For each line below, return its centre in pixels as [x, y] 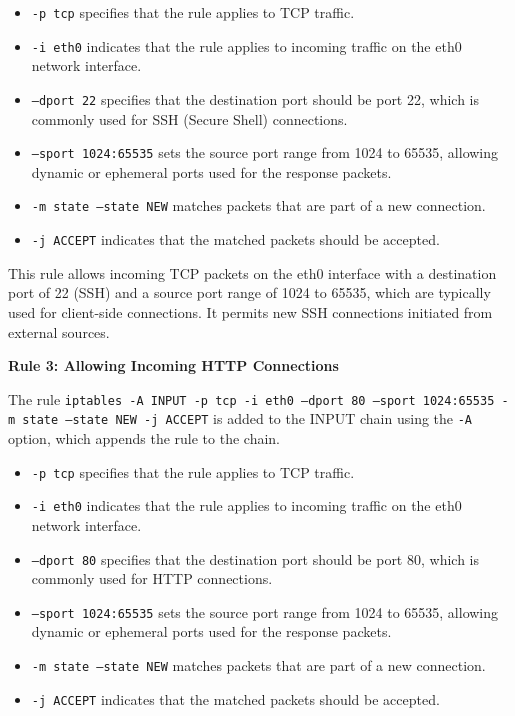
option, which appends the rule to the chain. [144, 438]
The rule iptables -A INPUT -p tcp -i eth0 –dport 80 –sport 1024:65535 [251, 398]
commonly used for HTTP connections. [152, 578]
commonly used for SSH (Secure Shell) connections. [189, 118]
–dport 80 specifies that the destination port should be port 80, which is [255, 558]
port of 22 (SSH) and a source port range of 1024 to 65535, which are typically [249, 292]
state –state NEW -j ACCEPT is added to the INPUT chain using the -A [247, 418]
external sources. [59, 331]
